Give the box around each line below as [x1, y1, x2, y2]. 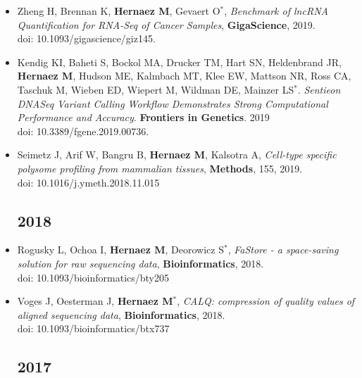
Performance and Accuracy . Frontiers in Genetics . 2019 [17, 110, 270, 125]
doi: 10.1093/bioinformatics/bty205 [17, 270, 170, 284]
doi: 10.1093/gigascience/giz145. [17, 31, 156, 46]
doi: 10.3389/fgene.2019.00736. [17, 123, 149, 138]
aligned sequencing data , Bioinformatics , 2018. [17, 307, 225, 322]
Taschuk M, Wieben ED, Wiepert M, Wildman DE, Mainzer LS [17, 82, 294, 96]
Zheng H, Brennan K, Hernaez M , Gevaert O [17, 4, 220, 18]
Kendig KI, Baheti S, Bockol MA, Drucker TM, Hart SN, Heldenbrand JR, [17, 54, 342, 69]
